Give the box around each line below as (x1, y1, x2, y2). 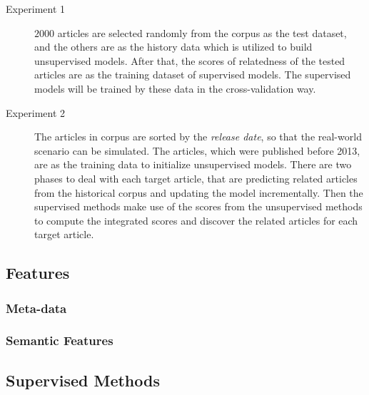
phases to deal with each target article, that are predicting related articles (34, 170, 358, 185)
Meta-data (6, 299, 67, 317)
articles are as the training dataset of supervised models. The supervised (34, 67, 351, 82)
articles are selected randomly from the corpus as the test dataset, (57, 25, 347, 40)
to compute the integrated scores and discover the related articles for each (34, 212, 358, 227)
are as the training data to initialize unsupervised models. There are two (34, 157, 352, 172)
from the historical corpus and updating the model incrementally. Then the (34, 185, 363, 200)
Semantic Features (6, 332, 113, 349)
